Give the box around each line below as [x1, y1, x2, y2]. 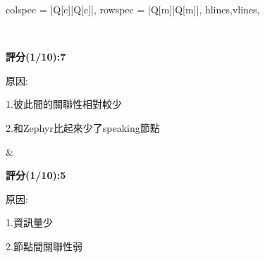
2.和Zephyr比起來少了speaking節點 [6, 120, 160, 135]
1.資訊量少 [6, 215, 53, 230]
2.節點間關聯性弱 [6, 238, 82, 253]
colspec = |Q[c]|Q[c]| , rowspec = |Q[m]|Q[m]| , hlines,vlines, [6, 2, 260, 16]
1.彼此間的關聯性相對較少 [6, 97, 122, 111]
